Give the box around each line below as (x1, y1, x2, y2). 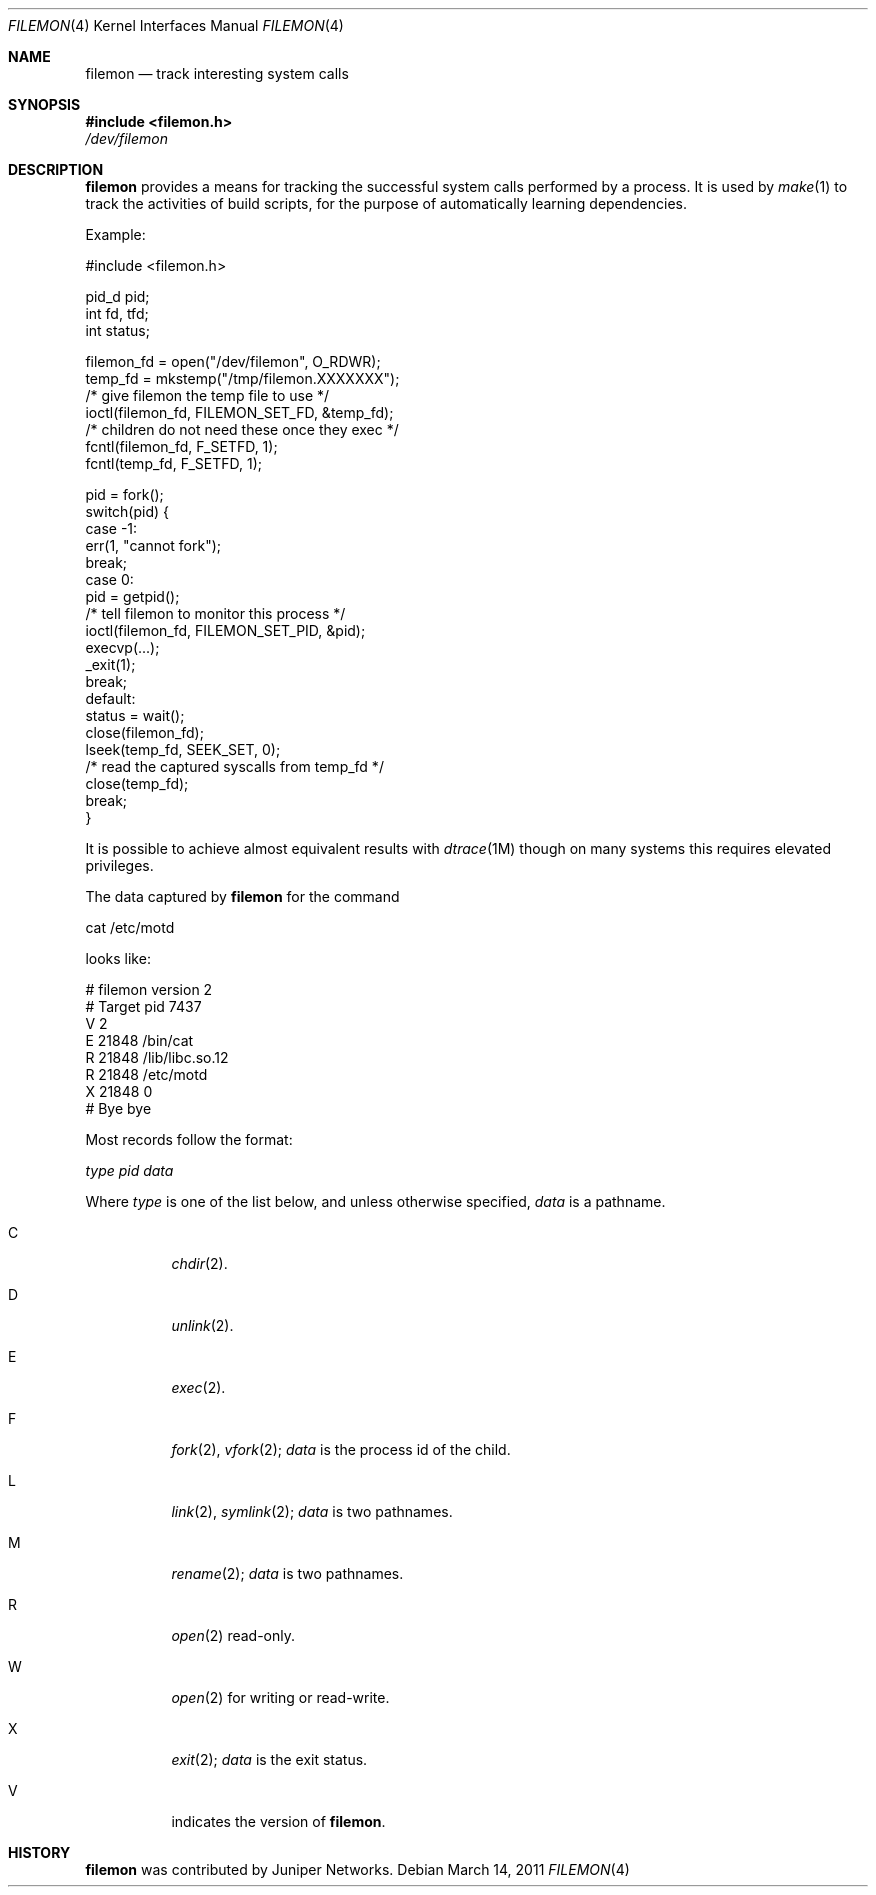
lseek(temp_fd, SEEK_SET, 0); (85, 741, 281, 758)
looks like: (85, 950, 151, 967)
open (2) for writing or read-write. (171, 1689, 390, 1706)
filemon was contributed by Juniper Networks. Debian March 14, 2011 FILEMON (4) (85, 1861, 630, 1878)
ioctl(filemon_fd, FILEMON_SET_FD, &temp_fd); (85, 404, 394, 421)
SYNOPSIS (8, 96, 81, 113)
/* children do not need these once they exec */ (85, 421, 399, 438)
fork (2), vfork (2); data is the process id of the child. (171, 1441, 511, 1458)
